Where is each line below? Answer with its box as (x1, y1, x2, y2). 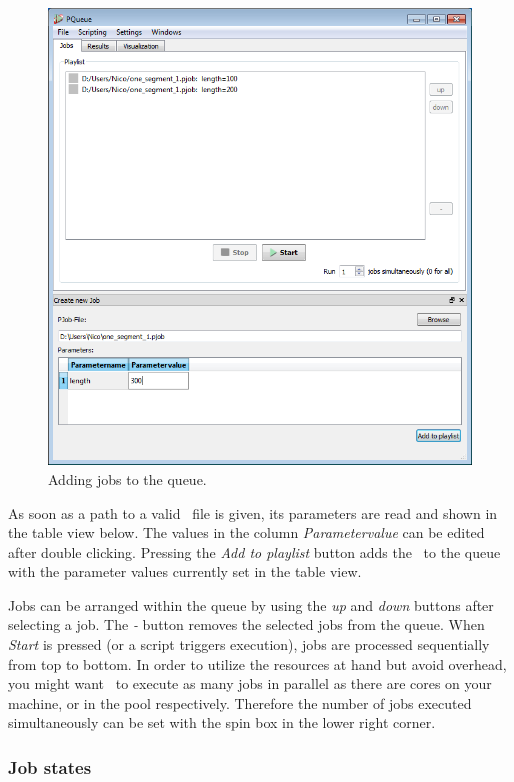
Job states (8, 754, 92, 779)
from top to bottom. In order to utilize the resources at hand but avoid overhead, (8, 653, 507, 674)
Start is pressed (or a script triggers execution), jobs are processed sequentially (8, 634, 490, 655)
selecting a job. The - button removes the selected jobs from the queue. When (8, 614, 485, 635)
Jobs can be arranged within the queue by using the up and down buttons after (8, 594, 494, 615)
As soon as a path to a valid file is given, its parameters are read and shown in (8, 502, 498, 523)
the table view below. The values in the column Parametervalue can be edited (8, 522, 485, 543)
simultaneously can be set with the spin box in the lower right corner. (8, 712, 436, 733)
